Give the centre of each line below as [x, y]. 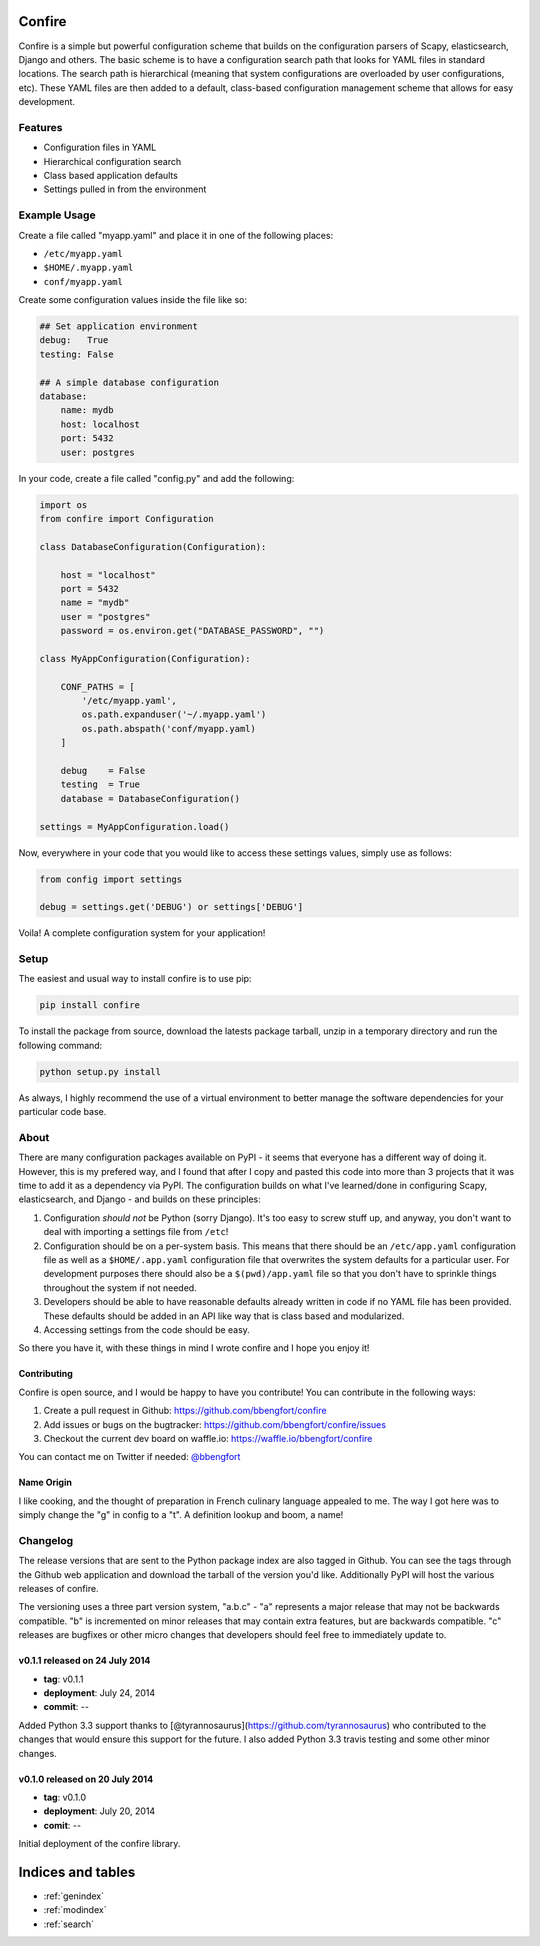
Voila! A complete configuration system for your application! [142, 933]
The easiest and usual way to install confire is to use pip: [135, 979]
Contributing [46, 1374]
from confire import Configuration [126, 518]
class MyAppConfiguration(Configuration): [145, 658]
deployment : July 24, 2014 [99, 1692]
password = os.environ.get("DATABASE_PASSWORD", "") [192, 631]
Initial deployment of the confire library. [99, 1844]
